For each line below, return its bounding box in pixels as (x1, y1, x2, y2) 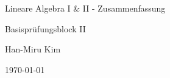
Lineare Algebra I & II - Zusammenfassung (5, 2, 166, 14)
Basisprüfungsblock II (5, 22, 86, 35)
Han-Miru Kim (5, 43, 61, 55)
